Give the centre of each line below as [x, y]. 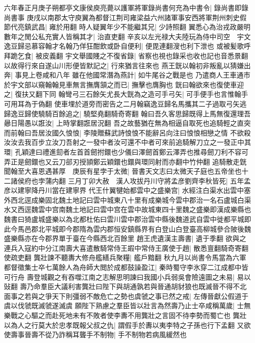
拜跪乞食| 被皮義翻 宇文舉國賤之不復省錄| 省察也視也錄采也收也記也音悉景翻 [126, 55]
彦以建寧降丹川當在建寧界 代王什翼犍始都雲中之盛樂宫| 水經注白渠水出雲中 [124, 190]
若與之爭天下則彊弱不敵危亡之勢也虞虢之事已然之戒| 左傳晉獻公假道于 [136, 296]
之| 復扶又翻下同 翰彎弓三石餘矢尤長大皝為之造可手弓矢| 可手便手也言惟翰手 [126, 94]
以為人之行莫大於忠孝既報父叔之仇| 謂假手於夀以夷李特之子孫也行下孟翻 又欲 [127, 325]
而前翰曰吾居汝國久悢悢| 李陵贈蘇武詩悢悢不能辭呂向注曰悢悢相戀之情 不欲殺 [127, 132]
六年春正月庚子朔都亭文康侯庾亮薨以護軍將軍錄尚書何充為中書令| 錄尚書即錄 [126, 7]
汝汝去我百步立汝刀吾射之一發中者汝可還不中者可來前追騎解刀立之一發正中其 [127, 142]
